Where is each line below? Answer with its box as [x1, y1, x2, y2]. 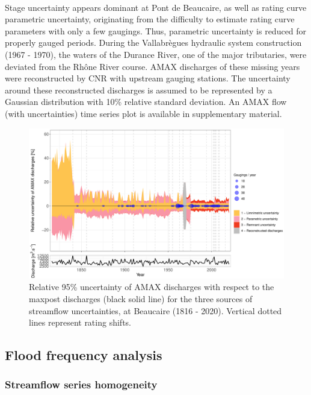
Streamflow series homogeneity [5, 377, 158, 392]
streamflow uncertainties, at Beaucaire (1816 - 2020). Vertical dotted [29, 304, 282, 317]
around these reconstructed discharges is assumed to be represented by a [5, 83, 273, 96]
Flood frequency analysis [5, 346, 162, 364]
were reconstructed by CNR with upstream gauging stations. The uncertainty [5, 72, 291, 84]
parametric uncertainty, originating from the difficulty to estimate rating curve [5, 13, 295, 25]
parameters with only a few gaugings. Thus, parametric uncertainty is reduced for [5, 24, 307, 37]
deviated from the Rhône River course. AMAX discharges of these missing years [5, 60, 300, 72]
